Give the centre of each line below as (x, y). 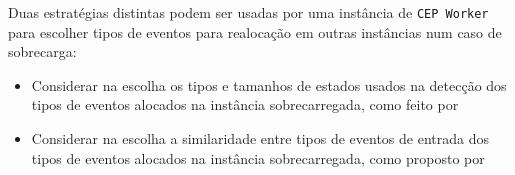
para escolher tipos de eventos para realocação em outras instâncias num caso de (255, 31)
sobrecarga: (42, 51)
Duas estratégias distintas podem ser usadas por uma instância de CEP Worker (248, 12)
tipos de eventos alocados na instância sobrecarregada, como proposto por (258, 157)
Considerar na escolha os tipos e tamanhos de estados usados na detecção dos (269, 84)
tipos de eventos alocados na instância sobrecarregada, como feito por (245, 104)
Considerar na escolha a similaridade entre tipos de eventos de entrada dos (260, 138)
